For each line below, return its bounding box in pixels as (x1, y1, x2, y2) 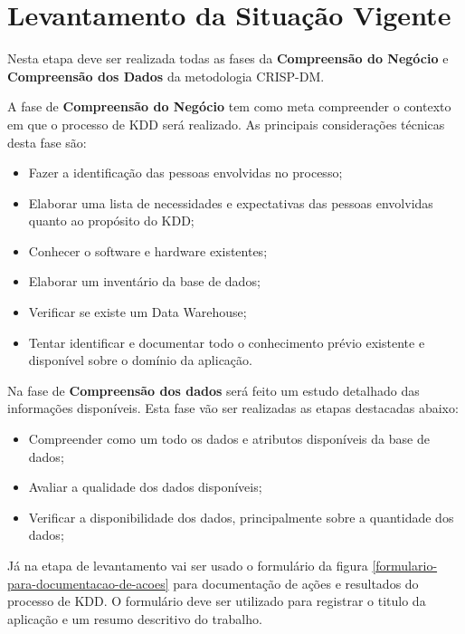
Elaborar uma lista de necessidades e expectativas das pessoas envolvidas (28, 193, 433, 212)
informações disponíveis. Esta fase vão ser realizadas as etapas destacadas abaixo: (7, 399, 459, 418)
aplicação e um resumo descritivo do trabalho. (7, 609, 262, 628)
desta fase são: (7, 132, 87, 151)
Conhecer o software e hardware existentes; (28, 241, 268, 260)
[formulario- (372, 556, 438, 574)
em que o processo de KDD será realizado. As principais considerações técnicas (7, 114, 445, 133)
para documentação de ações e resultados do (173, 573, 419, 592)
